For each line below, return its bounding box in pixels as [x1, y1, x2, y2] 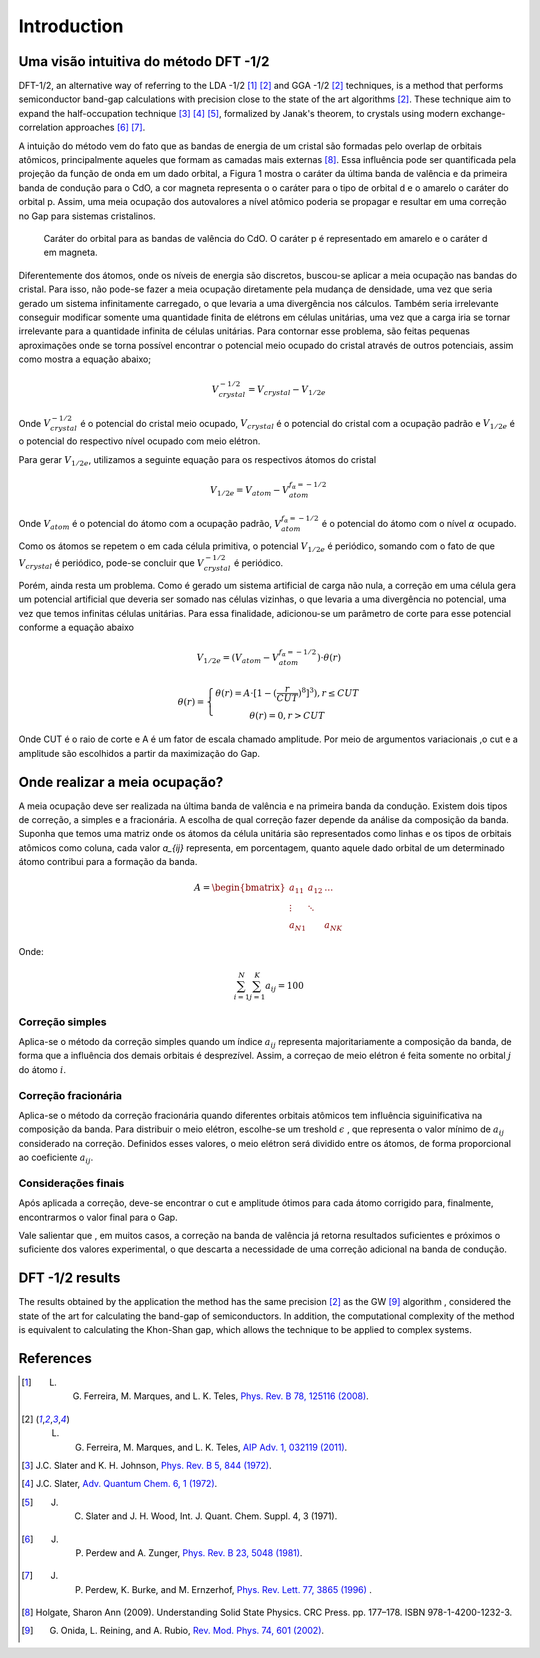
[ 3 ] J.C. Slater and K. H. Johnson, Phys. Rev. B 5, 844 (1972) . [21, 1459, 272, 1471]
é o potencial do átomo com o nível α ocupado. [321, 518, 517, 530]
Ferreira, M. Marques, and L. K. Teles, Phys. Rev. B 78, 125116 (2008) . [83, 1390, 369, 1402]
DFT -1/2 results [18, 1270, 121, 1287]
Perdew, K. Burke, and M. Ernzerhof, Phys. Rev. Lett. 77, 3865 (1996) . [85, 1583, 372, 1595]
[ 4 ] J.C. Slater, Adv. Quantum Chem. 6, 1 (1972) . [21, 1478, 218, 1490]
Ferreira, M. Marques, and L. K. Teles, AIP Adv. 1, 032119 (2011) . [86, 1441, 348, 1453]
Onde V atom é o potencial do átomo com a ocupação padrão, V [18, 518, 282, 532]
